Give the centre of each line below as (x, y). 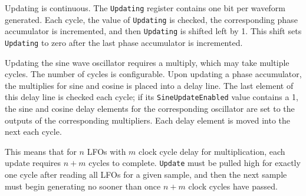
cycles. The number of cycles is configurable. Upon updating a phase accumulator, (153, 74)
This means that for (41, 151)
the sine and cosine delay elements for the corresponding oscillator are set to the (150, 109)
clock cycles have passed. (233, 186)
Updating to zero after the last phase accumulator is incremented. (124, 42)
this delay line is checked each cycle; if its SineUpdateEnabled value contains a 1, (152, 97)
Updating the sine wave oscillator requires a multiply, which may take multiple (147, 62)
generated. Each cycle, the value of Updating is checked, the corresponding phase (151, 19)
